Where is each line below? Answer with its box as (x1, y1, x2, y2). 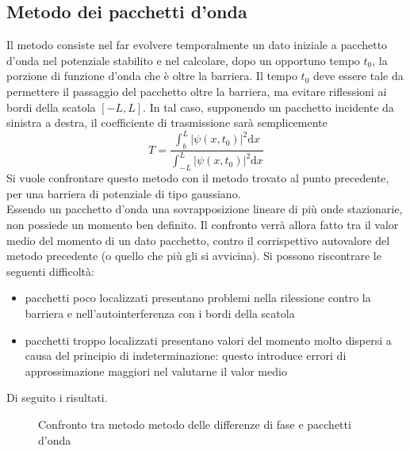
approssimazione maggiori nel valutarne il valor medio (25, 362, 287, 379)
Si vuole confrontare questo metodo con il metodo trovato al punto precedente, (6, 170, 389, 186)
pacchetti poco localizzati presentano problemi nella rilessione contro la (25, 289, 371, 306)
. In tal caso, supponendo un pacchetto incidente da (143, 98, 394, 115)
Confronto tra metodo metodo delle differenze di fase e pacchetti (38, 415, 351, 432)
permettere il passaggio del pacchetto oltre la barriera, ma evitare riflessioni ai (6, 82, 387, 99)
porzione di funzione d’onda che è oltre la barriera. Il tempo (6, 67, 297, 84)
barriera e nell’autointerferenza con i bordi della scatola (25, 304, 295, 321)
